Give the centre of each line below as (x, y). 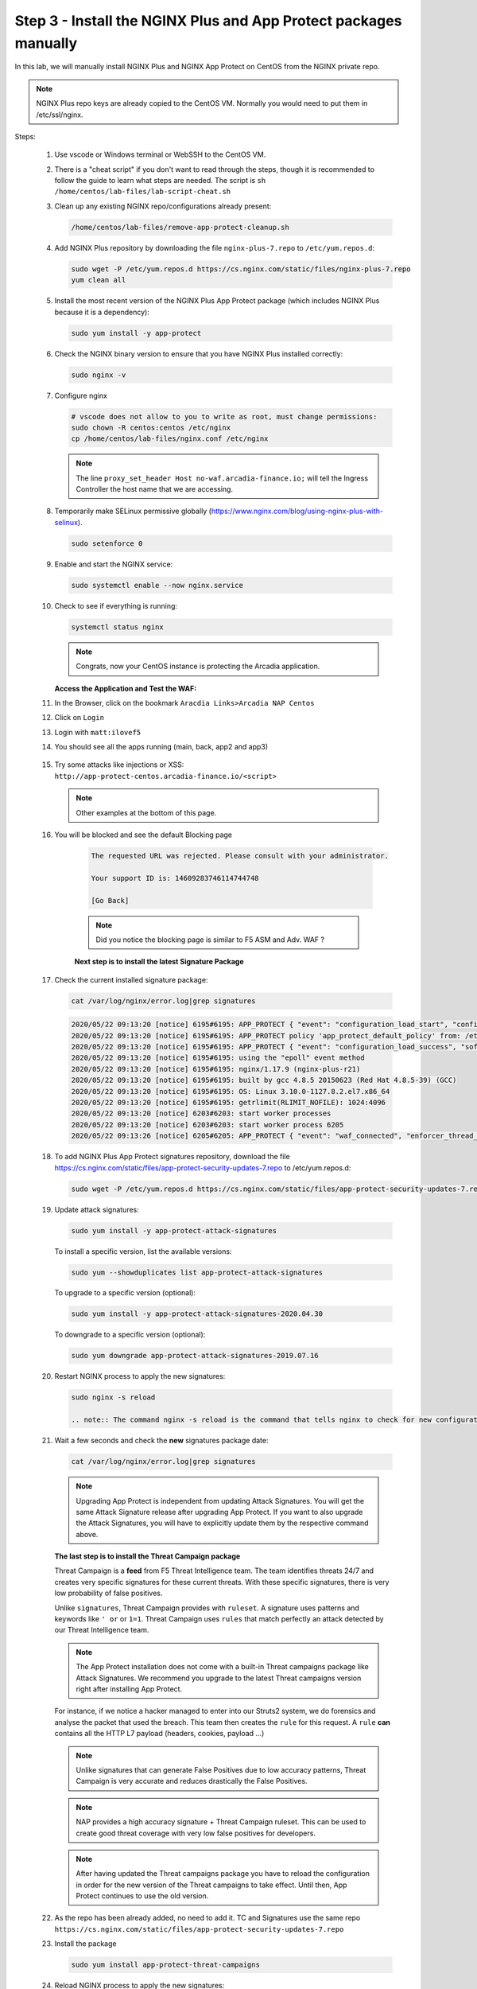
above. (87, 1534)
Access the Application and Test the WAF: (126, 688)
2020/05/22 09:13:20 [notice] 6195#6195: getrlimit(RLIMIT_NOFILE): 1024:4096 (228, 1103)
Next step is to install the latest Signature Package (159, 962)
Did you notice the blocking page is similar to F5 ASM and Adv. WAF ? (210, 940)
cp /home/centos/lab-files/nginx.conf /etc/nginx (170, 439)
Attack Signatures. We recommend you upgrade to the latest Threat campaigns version (219, 1678)
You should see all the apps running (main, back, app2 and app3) (161, 747)
